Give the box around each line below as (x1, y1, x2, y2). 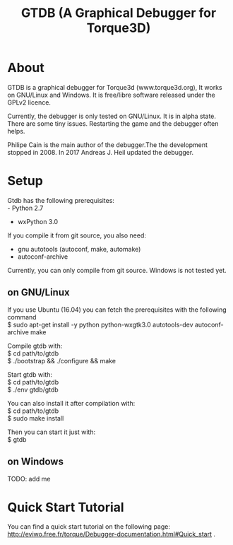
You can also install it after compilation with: (7, 399, 136, 407)
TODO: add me (7, 474, 51, 483)
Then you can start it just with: (7, 428, 96, 436)
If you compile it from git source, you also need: (7, 231, 147, 240)
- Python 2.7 (7, 204, 44, 212)
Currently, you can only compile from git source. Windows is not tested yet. (7, 266, 227, 274)
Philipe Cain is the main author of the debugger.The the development (7, 140, 208, 149)
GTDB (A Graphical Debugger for (20, 5, 217, 21)
